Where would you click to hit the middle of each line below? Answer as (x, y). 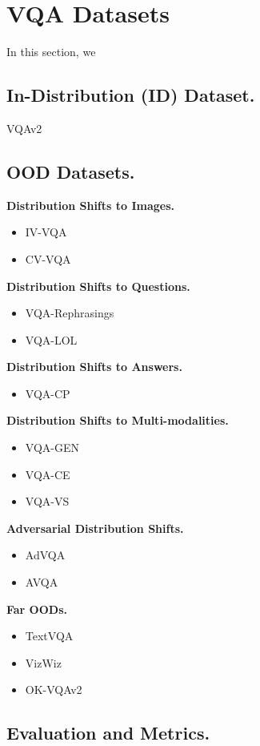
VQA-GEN (52, 448)
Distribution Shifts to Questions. (98, 286)
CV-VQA (48, 258)
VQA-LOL (51, 339)
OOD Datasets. (71, 171)
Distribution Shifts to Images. (91, 205)
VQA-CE (48, 474)
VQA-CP (48, 393)
